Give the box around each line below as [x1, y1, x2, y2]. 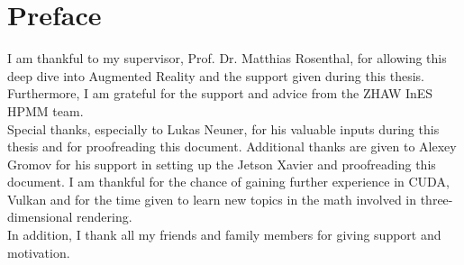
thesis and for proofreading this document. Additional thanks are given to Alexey [7, 137, 457, 156]
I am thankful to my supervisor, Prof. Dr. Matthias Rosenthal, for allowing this [7, 49, 447, 68]
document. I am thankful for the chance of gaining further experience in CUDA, [7, 172, 450, 191]
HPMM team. [7, 101, 84, 120]
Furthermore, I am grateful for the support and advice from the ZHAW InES [7, 84, 433, 103]
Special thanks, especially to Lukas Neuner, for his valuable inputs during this [7, 119, 440, 138]
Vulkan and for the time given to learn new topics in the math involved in [7, 189, 417, 208]
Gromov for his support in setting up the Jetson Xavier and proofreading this [7, 154, 436, 173]
